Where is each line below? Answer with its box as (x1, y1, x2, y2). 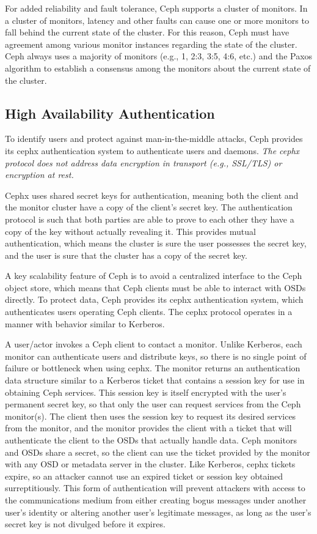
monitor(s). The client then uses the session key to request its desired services (5, 409, 296, 422)
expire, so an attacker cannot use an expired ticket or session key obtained (5, 469, 283, 482)
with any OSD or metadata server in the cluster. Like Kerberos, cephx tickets (5, 458, 296, 470)
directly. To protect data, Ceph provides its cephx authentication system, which (5, 293, 304, 306)
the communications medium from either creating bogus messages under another (5, 493, 307, 506)
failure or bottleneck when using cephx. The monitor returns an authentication (5, 362, 301, 374)
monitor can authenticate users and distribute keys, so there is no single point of (5, 349, 307, 362)
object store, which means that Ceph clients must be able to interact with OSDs (5, 281, 306, 294)
